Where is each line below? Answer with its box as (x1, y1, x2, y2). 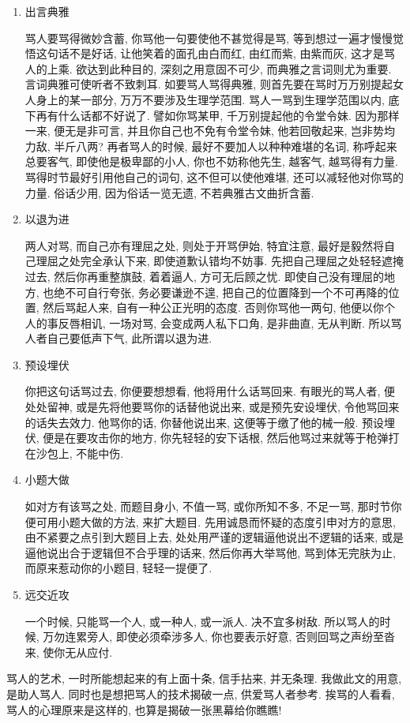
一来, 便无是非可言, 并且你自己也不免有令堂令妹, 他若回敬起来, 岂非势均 (24, 122, 396, 139)
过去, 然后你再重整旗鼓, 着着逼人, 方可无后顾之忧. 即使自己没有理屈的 (24, 268, 385, 284)
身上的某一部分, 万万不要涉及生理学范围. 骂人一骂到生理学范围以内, (36, 91, 385, 107)
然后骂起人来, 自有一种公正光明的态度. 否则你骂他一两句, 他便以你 (43, 299, 385, 316)
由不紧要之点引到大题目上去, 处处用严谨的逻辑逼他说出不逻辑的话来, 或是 (24, 529, 404, 545)
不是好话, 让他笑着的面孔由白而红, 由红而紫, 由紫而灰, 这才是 (69, 45, 385, 62)
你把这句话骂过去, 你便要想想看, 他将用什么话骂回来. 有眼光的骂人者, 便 (24, 383, 396, 399)
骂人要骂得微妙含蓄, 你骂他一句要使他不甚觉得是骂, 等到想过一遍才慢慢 (24, 29, 393, 46)
